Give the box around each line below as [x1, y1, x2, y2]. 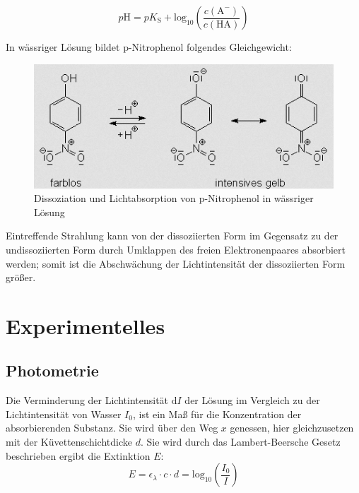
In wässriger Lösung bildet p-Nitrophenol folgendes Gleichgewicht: [6, 40, 292, 54]
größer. [6, 270, 36, 285]
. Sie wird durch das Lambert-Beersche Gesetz [140, 434, 341, 449]
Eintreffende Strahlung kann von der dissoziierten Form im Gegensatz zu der [6, 228, 339, 243]
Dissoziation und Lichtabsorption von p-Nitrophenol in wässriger [34, 191, 314, 206]
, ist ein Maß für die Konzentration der [132, 406, 302, 421]
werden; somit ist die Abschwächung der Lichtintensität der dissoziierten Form [6, 256, 346, 271]
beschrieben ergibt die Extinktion [6, 448, 151, 463]
